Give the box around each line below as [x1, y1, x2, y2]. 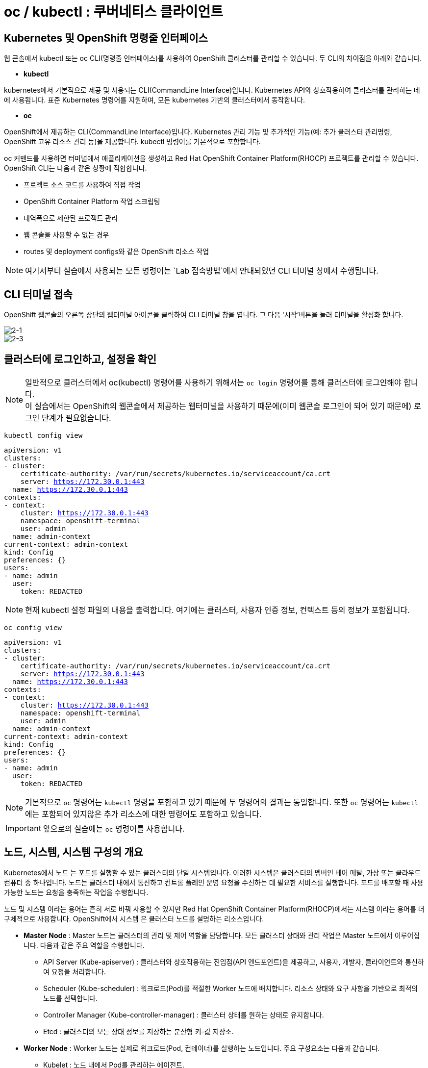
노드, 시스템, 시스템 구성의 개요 [4, 846, 143, 859]
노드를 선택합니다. [43, 993, 98, 1002]
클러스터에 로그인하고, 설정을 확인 [4, 353, 157, 366]
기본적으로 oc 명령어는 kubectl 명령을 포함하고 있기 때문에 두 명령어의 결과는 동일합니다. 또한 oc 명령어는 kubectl [25, 797, 418, 807]
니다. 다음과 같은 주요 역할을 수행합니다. [24, 941, 145, 949]
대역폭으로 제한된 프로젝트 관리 [24, 214, 118, 223]
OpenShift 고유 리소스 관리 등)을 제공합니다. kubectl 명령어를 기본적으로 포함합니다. [4, 137, 261, 146]
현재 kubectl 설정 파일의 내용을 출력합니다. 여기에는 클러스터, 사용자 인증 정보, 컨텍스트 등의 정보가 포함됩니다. [25, 605, 410, 615]
